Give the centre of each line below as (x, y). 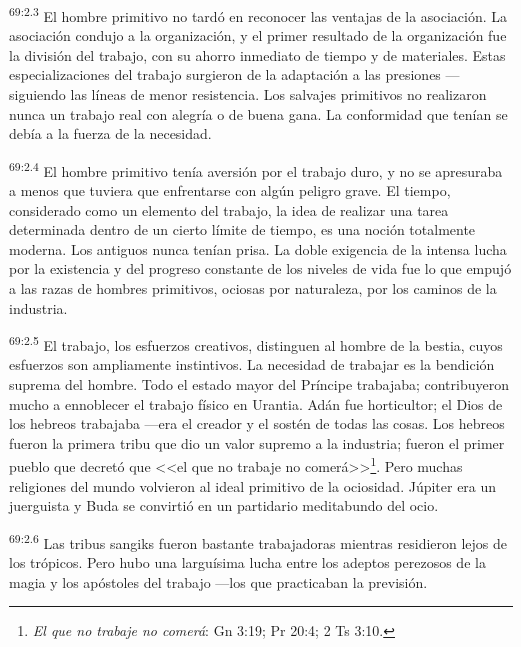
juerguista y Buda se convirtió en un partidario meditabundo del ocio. (224, 505)
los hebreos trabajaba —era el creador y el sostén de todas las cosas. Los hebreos (257, 423)
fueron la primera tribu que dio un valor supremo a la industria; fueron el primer (257, 442)
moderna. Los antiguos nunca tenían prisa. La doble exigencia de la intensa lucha (258, 248)
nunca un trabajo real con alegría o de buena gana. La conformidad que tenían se (258, 113)
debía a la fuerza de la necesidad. (110, 133)
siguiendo (37, 94)
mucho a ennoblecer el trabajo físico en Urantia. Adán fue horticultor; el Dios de (256, 403)
